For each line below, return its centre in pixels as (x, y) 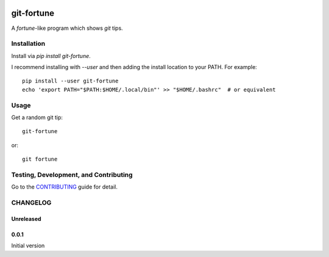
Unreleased (27, 219)
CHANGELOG (31, 203)
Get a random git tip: (37, 117)
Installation (28, 44)
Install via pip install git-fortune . (51, 56)
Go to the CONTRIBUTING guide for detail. (65, 187)
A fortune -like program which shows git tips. (67, 28)
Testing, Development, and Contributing (72, 175)
